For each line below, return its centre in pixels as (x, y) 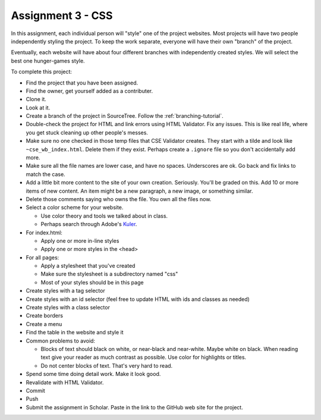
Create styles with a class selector (68, 308)
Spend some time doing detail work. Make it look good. (93, 374)
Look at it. (38, 108)
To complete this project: (42, 72)
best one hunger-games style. (48, 61)
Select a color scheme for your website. (75, 208)
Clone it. (36, 99)
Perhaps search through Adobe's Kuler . (89, 224)
